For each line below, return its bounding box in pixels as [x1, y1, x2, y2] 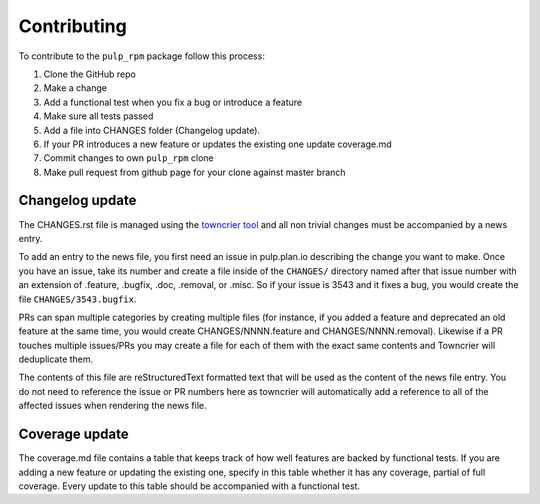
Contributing [18, 15, 127, 37]
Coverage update [18, 426, 129, 443]
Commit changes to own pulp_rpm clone [43, 152, 214, 164]
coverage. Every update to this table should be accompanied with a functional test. [18, 480, 360, 492]
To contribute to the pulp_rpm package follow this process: [18, 50, 265, 62]
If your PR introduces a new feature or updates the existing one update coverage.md [43, 138, 392, 150]
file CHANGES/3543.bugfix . [18, 293, 137, 305]
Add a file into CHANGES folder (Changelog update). [43, 124, 260, 136]
